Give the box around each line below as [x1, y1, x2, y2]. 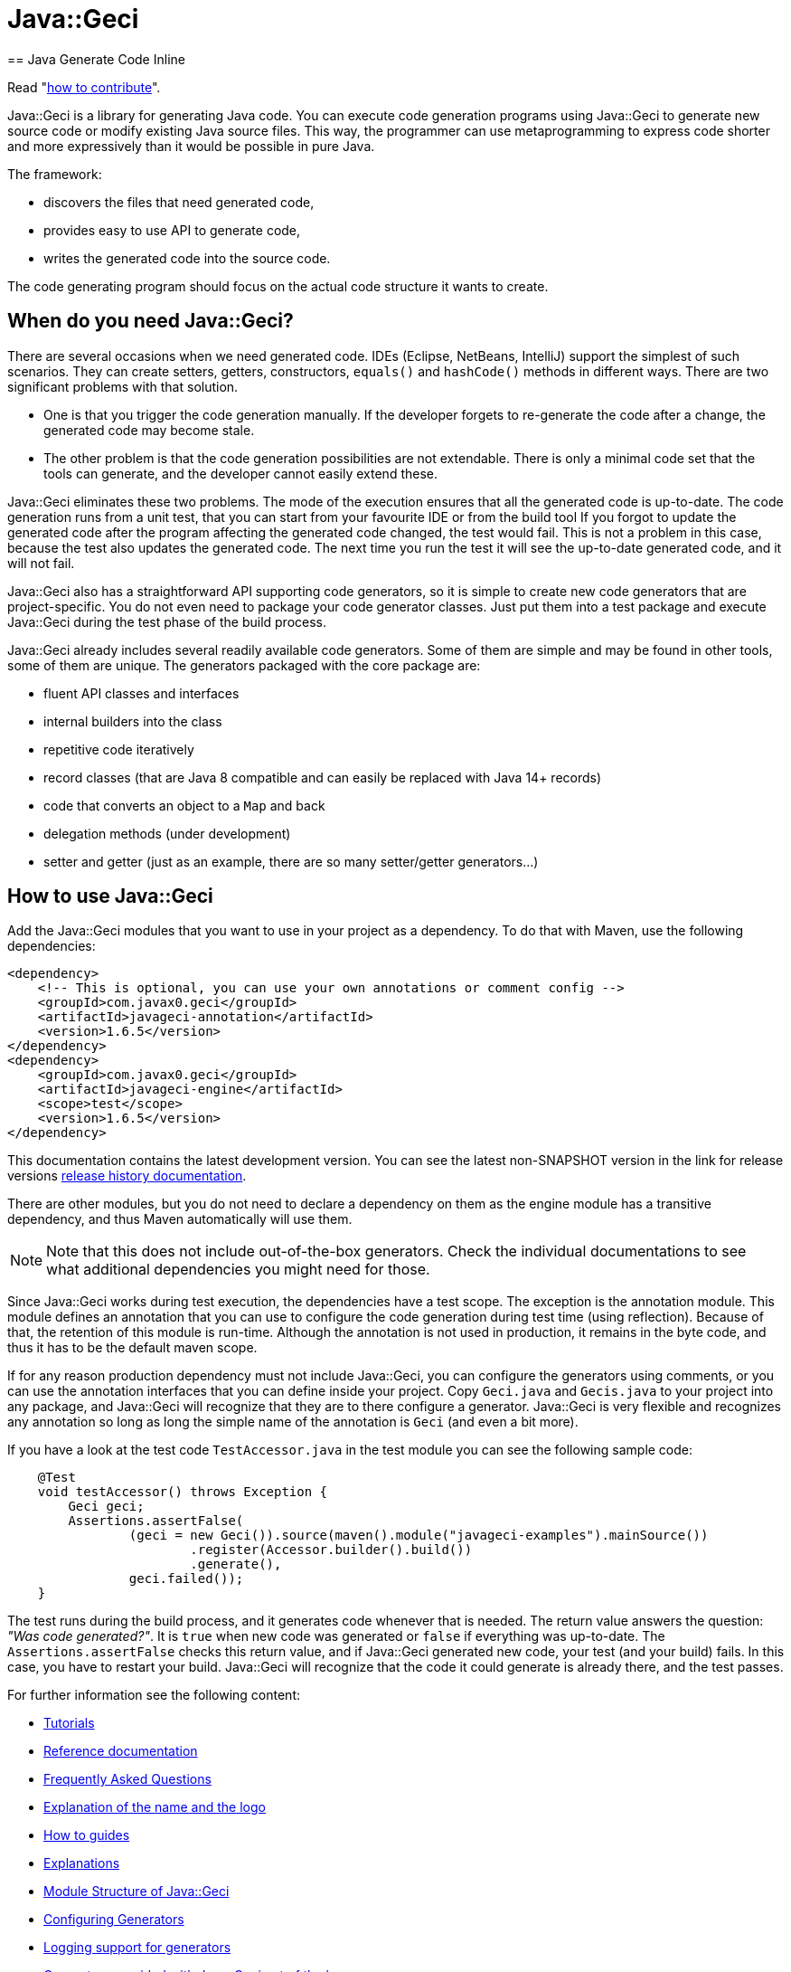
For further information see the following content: [7, 1687, 301, 1703]
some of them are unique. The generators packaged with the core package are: [7, 657, 481, 673]
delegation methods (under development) [43, 825, 291, 841]
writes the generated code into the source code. [43, 250, 331, 266]
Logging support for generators [43, 1939, 231, 1956]
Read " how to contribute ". [7, 79, 161, 95]
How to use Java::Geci [7, 885, 213, 908]
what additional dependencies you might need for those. [46, 1260, 430, 1279]
